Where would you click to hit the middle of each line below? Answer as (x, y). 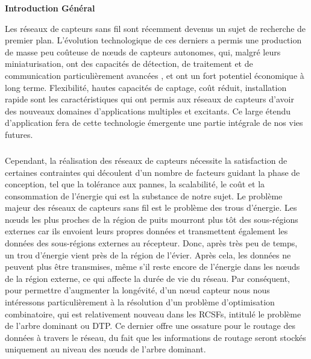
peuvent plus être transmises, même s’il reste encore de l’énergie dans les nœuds (152, 267)
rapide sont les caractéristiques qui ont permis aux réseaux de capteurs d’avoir (149, 99)
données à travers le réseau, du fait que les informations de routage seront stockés (155, 337)
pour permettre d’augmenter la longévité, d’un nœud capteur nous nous (137, 290)
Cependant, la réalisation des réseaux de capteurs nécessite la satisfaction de (146, 160)
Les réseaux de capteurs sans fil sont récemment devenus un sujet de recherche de (155, 28)
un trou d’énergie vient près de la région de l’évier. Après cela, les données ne (148, 254)
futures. (19, 134)
